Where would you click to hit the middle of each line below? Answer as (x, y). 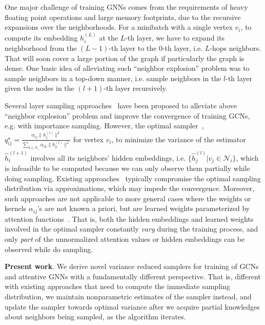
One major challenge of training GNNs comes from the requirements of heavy (126, 7)
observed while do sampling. (49, 249)
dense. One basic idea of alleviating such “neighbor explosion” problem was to (127, 68)
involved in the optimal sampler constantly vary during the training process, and (131, 229)
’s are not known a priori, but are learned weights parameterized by (144, 208)
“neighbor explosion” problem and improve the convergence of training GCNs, (127, 115)
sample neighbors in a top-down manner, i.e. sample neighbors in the (113, 78)
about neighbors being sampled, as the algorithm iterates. (95, 317)
